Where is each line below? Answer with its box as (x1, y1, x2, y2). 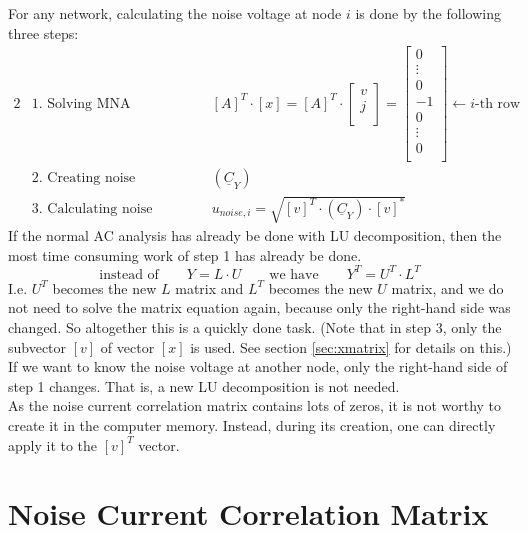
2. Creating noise (31, 171, 136, 186)
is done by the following (355, 3, 501, 23)
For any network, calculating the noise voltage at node (8, 3, 342, 23)
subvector (8, 336, 67, 357)
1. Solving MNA (31, 96, 131, 111)
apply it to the (8, 434, 98, 455)
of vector (100, 336, 155, 357)
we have (269, 267, 319, 282)
